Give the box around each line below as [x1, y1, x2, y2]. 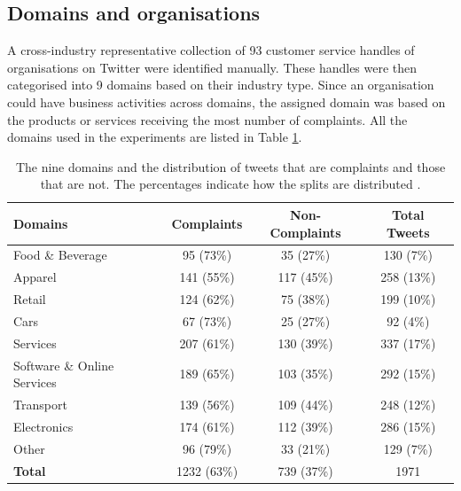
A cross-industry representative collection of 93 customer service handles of [7, 41, 415, 59]
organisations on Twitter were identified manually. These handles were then [7, 58, 418, 76]
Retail [13, 290, 46, 308]
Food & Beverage [13, 245, 107, 264]
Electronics [13, 417, 74, 435]
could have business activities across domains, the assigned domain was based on [7, 92, 446, 111]
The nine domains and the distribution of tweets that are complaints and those [15, 157, 446, 175]
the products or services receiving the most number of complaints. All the [7, 110, 408, 129]
